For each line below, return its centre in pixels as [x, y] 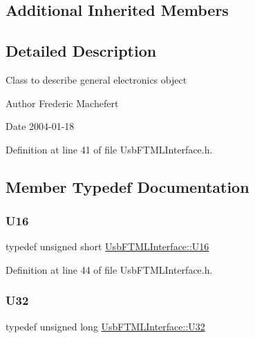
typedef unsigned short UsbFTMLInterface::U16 [107, 246]
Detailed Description [81, 51]
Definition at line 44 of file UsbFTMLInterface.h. [109, 269]
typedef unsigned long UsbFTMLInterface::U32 [105, 326]
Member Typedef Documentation [127, 186]
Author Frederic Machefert [62, 103]
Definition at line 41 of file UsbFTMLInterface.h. [109, 149]
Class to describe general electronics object [96, 79]
